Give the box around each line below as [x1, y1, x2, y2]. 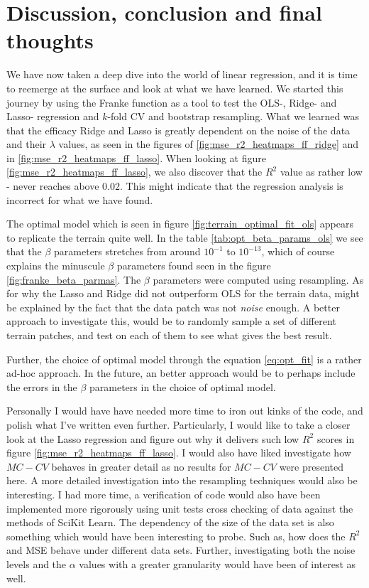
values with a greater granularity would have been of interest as [79, 556, 356, 571]
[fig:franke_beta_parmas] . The [6, 272, 141, 287]
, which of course [261, 244, 335, 259]
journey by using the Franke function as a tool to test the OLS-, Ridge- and [6, 95, 337, 109]
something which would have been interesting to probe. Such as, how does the [6, 528, 346, 543]
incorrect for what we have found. [6, 192, 153, 207]
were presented [279, 459, 344, 474]
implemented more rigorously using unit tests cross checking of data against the [6, 501, 353, 515]
